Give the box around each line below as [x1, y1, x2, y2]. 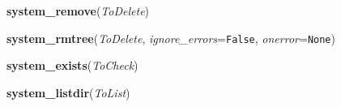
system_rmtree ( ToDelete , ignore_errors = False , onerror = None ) [6, 29, 335, 46]
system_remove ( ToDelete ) [6, 2, 150, 19]
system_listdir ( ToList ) [6, 83, 130, 101]
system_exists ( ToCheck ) [6, 57, 139, 74]
